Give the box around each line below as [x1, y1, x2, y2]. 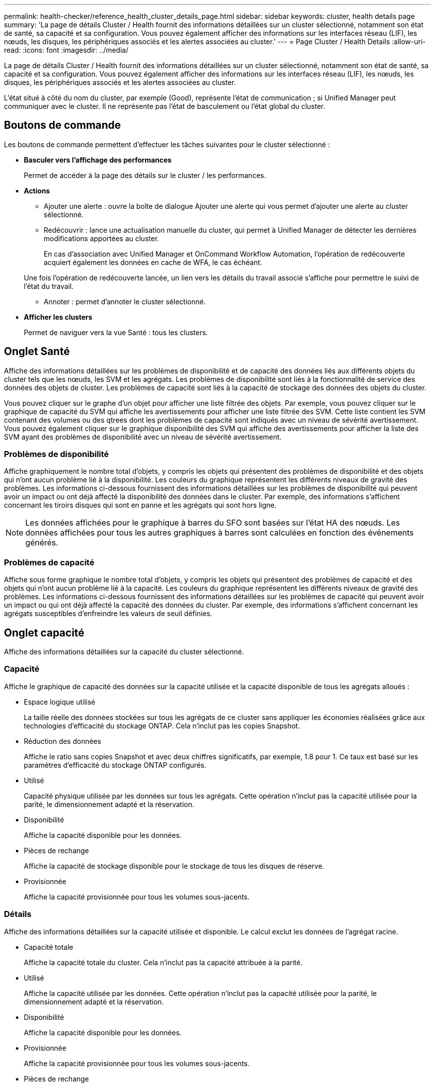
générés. [25, 538, 59, 548]
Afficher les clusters [24, 312, 92, 321]
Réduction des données [24, 736, 101, 745]
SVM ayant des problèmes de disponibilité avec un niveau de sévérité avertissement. [4, 432, 282, 441]
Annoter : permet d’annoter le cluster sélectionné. [44, 297, 206, 306]
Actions [24, 186, 50, 195]
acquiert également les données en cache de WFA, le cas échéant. [44, 258, 262, 267]
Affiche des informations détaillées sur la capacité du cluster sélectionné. [4, 647, 244, 656]
